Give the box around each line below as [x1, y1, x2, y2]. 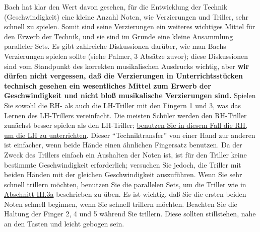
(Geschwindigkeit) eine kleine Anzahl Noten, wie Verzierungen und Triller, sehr [4, 11, 249, 22]
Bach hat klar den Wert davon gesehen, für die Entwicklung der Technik [4, 2, 228, 12]
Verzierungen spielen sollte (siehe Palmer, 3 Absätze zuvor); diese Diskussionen [4, 50, 248, 61]
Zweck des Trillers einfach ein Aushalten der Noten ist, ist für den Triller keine [4, 149, 247, 160]
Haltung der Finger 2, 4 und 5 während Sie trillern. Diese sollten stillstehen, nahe [4, 208, 256, 219]
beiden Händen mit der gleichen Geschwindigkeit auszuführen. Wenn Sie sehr [4, 169, 242, 180]
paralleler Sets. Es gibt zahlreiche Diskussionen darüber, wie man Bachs [4, 41, 226, 51]
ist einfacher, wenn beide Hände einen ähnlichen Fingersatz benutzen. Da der [4, 139, 242, 150]
